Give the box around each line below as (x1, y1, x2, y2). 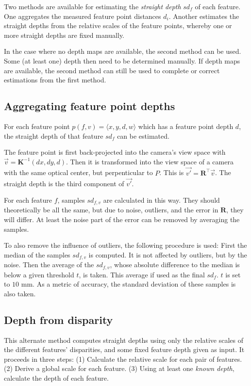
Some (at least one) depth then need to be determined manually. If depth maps (4, 55, 240, 65)
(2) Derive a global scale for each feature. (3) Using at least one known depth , (4, 363, 234, 373)
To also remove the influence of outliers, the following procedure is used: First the (4, 240, 247, 250)
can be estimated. (117, 130, 169, 141)
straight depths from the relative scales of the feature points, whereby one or (4, 20, 232, 31)
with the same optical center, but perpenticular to (4, 167, 153, 177)
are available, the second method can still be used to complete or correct (4, 65, 220, 75)
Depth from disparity (4, 312, 113, 327)
